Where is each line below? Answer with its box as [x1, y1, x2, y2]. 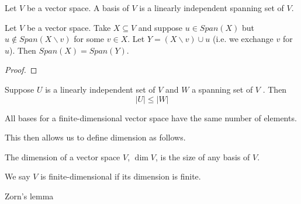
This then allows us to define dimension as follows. [5, 131, 186, 143]
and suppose [138, 21, 183, 33]
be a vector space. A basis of [26, 2, 129, 13]
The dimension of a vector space [5, 150, 120, 163]
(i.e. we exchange [212, 33, 274, 45]
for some [74, 33, 105, 45]
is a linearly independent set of [45, 83, 155, 95]
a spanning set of [192, 83, 253, 95]
